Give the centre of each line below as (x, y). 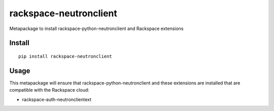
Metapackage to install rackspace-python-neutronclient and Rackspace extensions (96, 29)
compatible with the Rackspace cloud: (49, 90)
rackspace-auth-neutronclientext (57, 99)
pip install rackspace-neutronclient (65, 56)
